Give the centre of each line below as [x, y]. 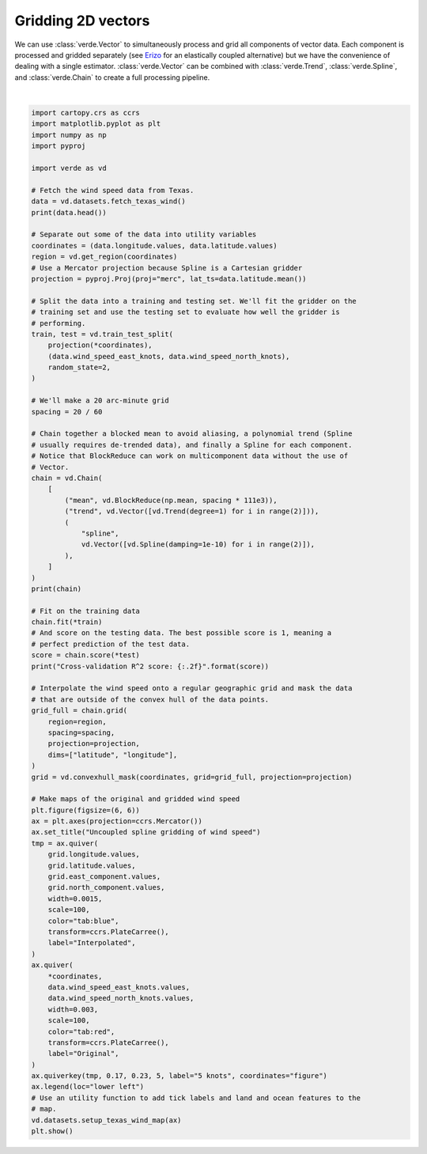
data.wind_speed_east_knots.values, [119, 987]
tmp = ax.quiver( [65, 843]
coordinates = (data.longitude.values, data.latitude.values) [154, 246]
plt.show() [52, 1131]
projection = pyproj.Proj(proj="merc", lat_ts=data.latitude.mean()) [169, 278]
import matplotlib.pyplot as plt [96, 124]
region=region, [77, 721]
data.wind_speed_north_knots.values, [121, 998]
